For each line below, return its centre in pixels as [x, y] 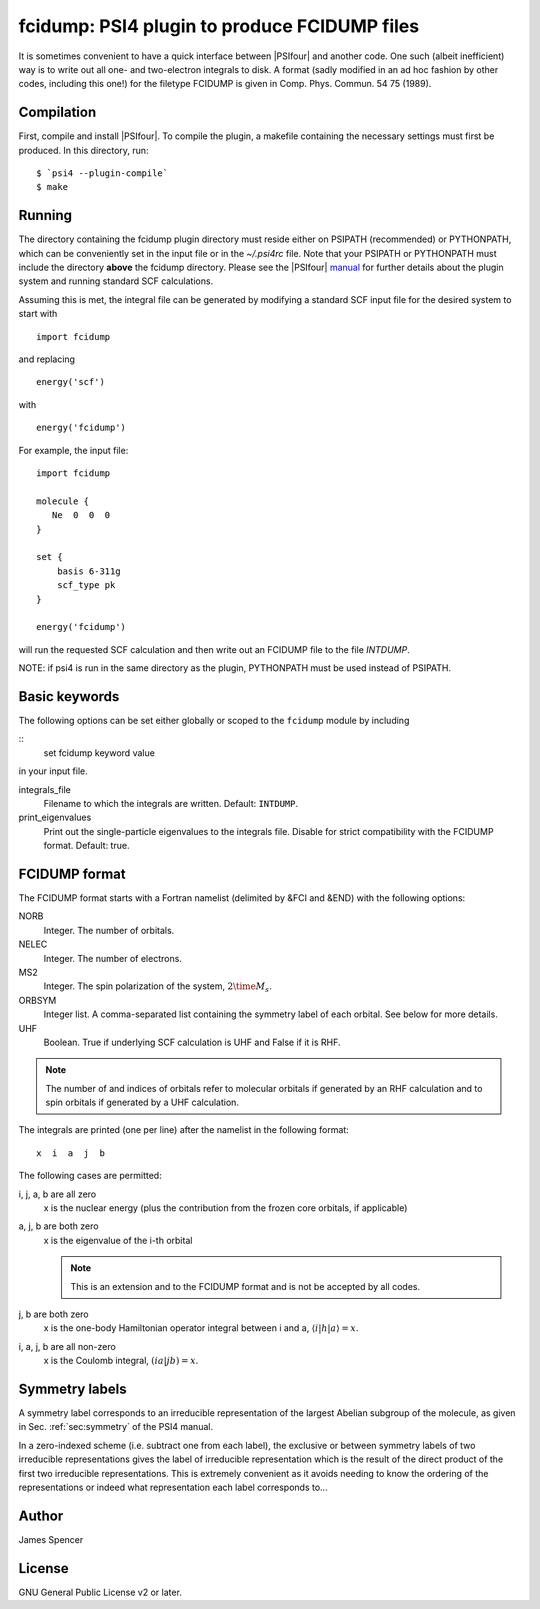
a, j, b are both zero [58, 1226]
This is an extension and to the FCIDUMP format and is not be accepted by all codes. [245, 1286]
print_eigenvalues [55, 817]
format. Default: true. [86, 846]
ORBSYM [37, 1000]
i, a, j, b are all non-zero [67, 1346]
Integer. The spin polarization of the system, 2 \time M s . [157, 987]
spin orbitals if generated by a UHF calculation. [142, 1102]
